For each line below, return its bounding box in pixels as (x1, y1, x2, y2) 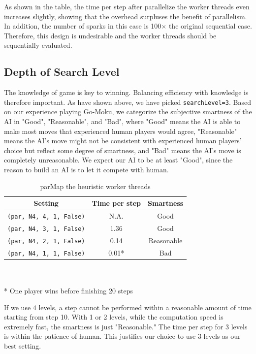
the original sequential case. (168, 21, 252, 31)
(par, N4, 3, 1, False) (7, 225, 85, 232)
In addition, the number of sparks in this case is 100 (4, 21, 161, 31)
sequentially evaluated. (4, 40, 72, 50)
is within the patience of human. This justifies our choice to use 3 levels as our (4, 331, 241, 341)
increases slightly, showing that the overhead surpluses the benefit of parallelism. (4, 11, 247, 21)
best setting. (4, 341, 41, 351)
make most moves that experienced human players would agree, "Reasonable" (4, 126, 237, 136)
